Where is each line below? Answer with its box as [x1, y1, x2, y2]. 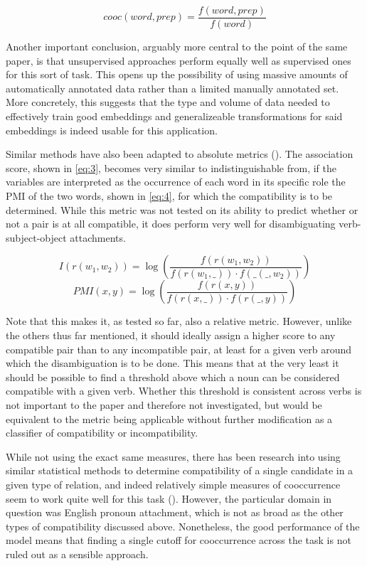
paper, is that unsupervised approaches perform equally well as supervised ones [6, 53, 351, 68]
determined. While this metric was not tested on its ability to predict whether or [6, 202, 358, 217]
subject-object [6, 230, 67, 245]
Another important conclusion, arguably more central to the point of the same [6, 39, 348, 54]
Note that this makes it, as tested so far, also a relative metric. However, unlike [6, 314, 352, 329]
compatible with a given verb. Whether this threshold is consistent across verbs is [6, 383, 362, 398]
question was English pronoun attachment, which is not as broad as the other [6, 505, 344, 520]
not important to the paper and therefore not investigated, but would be [6, 397, 322, 412]
